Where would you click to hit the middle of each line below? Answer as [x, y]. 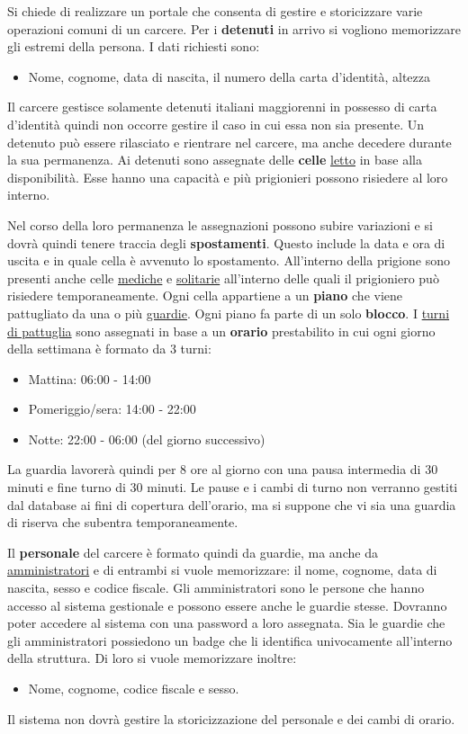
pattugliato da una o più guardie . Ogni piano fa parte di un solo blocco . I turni [229, 313]
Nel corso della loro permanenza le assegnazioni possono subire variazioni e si [220, 224]
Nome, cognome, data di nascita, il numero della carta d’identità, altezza [229, 76]
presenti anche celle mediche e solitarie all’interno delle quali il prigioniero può [223, 277]
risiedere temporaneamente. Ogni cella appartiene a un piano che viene [205, 295]
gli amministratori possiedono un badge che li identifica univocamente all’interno [230, 640]
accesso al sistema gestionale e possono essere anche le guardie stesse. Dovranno [227, 605]
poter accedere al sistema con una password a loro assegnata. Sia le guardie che [226, 623]
